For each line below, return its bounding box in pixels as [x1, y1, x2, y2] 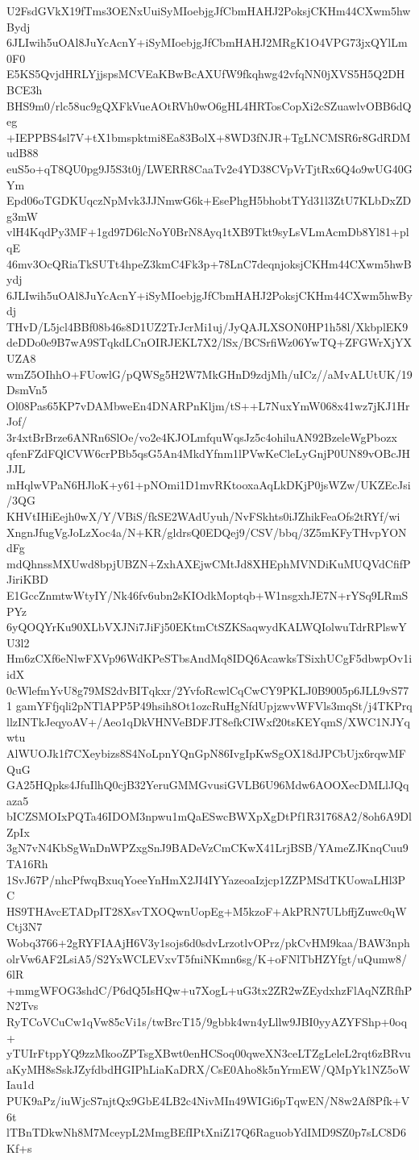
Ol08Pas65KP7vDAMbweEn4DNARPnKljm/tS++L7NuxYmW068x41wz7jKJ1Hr [6, 397, 410, 414]
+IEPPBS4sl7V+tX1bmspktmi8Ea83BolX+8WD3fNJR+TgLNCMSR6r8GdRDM [6, 128, 411, 145]
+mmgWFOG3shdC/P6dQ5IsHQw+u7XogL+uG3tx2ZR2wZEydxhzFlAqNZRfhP [6, 981, 413, 998]
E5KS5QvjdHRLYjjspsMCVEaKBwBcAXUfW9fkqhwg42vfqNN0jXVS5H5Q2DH [6, 65, 405, 82]
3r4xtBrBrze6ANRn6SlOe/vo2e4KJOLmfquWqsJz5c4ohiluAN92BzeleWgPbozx [6, 429, 397, 446]
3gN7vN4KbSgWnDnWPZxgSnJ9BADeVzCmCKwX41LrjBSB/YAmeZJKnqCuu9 [6, 839, 409, 856]
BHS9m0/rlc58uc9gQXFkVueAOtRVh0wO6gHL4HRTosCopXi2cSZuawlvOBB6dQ [6, 97, 412, 114]
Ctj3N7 [6, 918, 43, 935]
